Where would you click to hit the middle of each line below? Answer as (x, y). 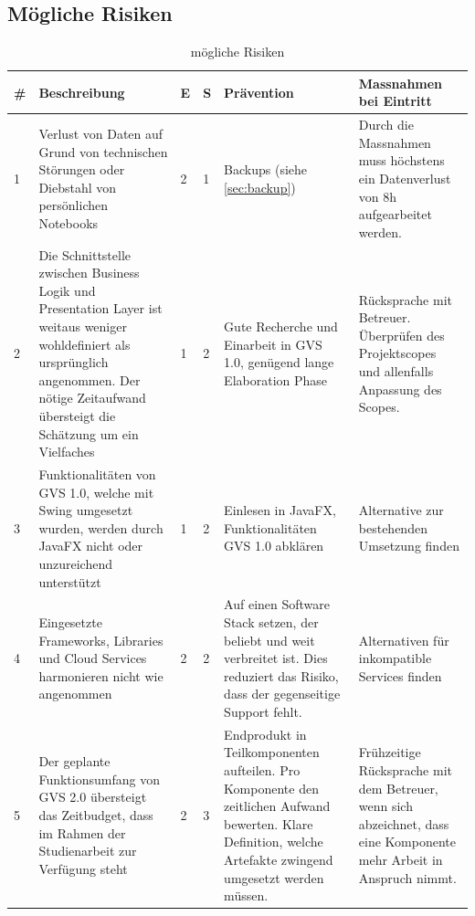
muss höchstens (401, 160)
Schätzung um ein (89, 433)
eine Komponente (407, 842)
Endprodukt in (265, 734)
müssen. (246, 895)
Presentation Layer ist (100, 308)
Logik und (67, 290)
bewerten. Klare (269, 823)
